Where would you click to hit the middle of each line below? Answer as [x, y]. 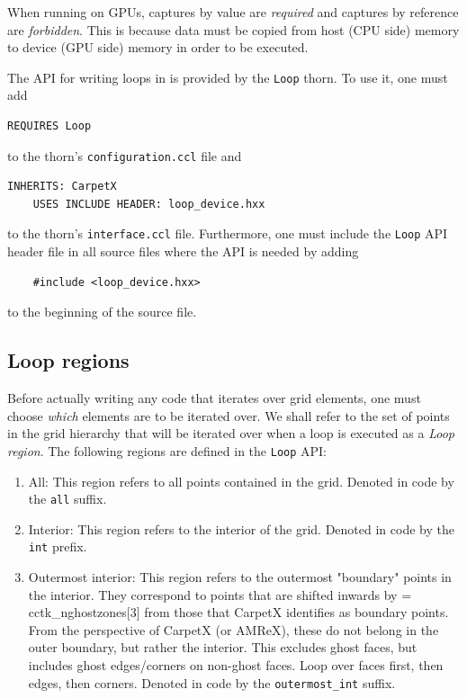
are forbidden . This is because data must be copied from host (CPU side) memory [233, 29]
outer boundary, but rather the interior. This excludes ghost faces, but [223, 647]
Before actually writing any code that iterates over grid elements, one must [214, 398]
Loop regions [68, 360]
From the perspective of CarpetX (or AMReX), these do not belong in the [233, 629]
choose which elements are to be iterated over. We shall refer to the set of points [229, 415]
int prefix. [58, 546]
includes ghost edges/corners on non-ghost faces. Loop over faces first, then [236, 665]
